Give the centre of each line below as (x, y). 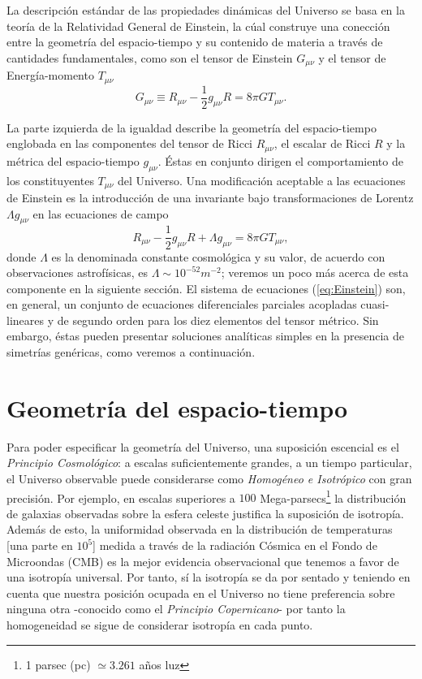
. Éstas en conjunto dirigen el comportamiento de (280, 160)
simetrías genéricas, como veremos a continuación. (131, 352)
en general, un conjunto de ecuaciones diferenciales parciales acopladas (182, 304)
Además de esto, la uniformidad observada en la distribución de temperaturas (200, 529)
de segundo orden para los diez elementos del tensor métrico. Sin (218, 320)
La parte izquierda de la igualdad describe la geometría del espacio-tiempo (192, 127)
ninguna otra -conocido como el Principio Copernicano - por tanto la (176, 609)
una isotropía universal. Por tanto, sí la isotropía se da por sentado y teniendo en (209, 577)
